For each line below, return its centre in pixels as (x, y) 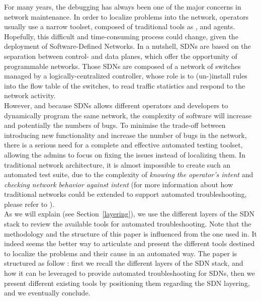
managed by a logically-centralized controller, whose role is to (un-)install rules (126, 76)
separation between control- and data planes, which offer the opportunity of (121, 56)
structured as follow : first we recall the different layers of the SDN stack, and (124, 263)
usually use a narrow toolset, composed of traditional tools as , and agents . (120, 26)
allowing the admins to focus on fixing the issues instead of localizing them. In (125, 154)
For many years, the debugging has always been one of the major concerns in (123, 7)
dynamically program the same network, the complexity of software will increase (128, 115)
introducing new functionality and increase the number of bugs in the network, (125, 135)
